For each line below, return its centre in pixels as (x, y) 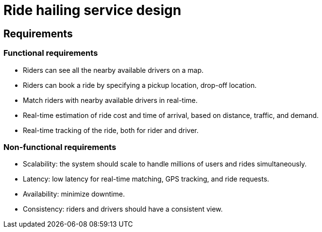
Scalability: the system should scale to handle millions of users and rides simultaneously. (165, 164)
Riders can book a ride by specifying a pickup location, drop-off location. (140, 85)
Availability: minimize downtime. (74, 194)
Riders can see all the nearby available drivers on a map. (113, 70)
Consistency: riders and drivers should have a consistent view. (123, 209)
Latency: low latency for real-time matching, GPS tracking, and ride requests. (146, 179)
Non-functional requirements (60, 147)
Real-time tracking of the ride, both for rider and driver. (111, 130)
